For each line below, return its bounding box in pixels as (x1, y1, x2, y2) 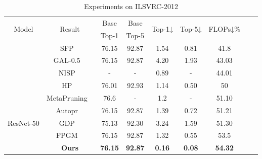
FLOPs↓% (208, 24, 240, 34)
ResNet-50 (8, 117, 39, 128)
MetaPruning (46, 92, 88, 103)
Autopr (56, 105, 78, 115)
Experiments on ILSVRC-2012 (84, 1, 178, 11)
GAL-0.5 (53, 55, 80, 65)
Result (60, 24, 80, 34)
